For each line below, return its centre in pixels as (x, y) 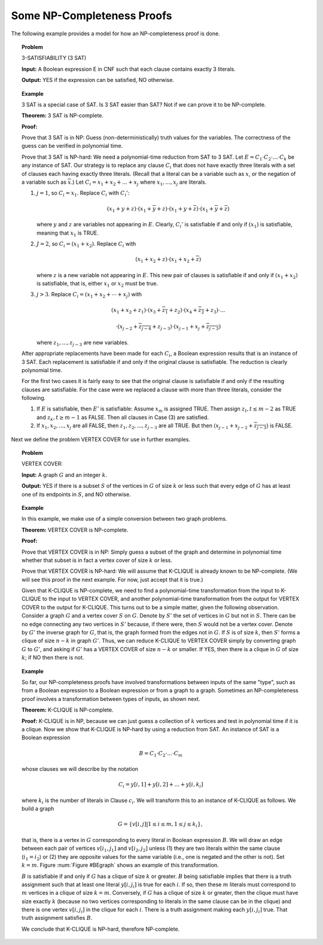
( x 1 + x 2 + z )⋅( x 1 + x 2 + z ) (168, 260)
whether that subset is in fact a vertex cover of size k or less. (97, 560)
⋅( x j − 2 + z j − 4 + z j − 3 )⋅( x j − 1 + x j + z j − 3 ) (168, 327)
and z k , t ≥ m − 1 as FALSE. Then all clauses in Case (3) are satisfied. (123, 418)
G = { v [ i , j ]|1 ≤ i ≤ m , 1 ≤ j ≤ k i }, (160, 825)
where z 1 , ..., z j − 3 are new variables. (83, 343)
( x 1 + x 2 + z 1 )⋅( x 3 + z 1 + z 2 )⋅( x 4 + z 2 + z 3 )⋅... (168, 311)
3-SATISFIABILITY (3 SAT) (54, 58)
